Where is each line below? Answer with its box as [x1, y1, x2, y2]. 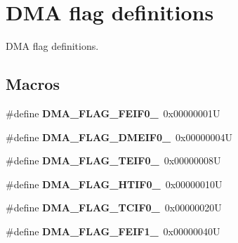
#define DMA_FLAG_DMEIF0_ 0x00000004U [6, 129, 233, 144]
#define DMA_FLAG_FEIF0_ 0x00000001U [6, 105, 220, 120]
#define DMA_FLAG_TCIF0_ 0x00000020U [6, 200, 222, 215]
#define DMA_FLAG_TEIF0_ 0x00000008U [6, 153, 221, 168]
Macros [6, 73, 60, 95]
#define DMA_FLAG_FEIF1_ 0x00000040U [6, 223, 220, 238]
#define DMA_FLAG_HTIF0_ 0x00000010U [6, 176, 223, 191]
